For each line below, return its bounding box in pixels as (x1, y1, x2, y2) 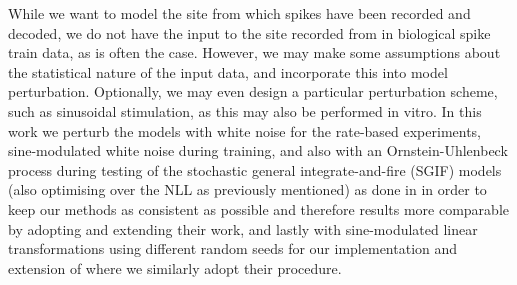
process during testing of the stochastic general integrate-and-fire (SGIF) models (8, 159, 502, 180)
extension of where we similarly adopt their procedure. (8, 257, 342, 278)
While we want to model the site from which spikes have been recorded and (8, 3, 471, 23)
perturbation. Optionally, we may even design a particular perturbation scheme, (8, 81, 498, 102)
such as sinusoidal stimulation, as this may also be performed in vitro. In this (8, 100, 482, 121)
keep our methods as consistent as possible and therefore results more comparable (8, 198, 509, 219)
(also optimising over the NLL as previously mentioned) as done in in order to (8, 179, 487, 200)
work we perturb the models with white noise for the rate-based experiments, (8, 120, 482, 141)
